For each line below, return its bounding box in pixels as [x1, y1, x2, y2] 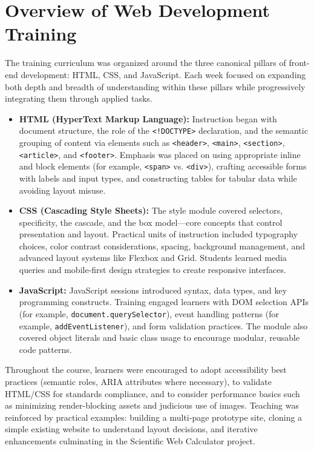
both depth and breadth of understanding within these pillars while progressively [5, 80, 306, 93]
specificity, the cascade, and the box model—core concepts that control [19, 216, 283, 228]
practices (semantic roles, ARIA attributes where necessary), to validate [5, 375, 272, 387]
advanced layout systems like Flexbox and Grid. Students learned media [19, 251, 287, 264]
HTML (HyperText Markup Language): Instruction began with [19, 112, 277, 125]
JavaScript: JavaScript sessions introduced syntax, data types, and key [19, 283, 287, 296]
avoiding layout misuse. [19, 183, 106, 196]
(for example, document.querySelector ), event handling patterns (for [19, 307, 279, 320]
